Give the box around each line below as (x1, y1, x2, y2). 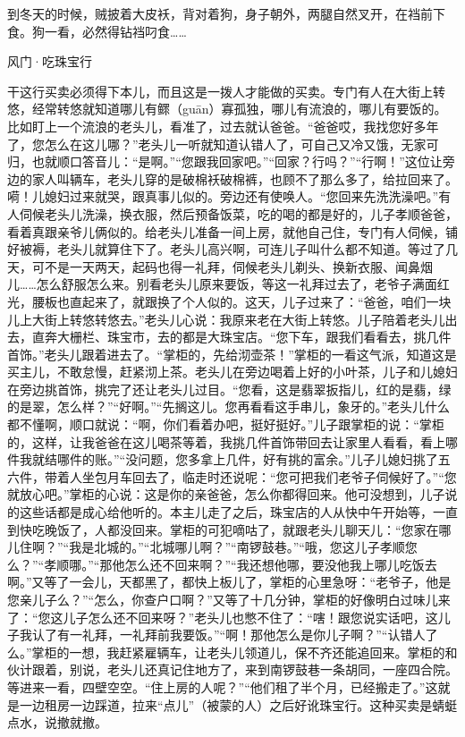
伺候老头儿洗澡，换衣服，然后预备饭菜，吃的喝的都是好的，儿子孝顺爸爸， (19, 204, 458, 223)
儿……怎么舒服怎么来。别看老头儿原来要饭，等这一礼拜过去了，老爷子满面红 (7, 275, 450, 293)
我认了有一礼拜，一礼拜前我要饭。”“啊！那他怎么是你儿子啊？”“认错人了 (19, 625, 438, 644)
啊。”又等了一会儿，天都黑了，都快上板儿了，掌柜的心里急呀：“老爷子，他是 (7, 572, 452, 591)
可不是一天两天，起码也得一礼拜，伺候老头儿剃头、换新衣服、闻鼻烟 (31, 257, 433, 275)
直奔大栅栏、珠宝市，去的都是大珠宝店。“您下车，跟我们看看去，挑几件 (31, 327, 452, 346)
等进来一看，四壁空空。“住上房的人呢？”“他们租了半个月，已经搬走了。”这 (7, 677, 438, 696)
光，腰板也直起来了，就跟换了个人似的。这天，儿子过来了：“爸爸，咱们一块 (7, 292, 452, 310)
